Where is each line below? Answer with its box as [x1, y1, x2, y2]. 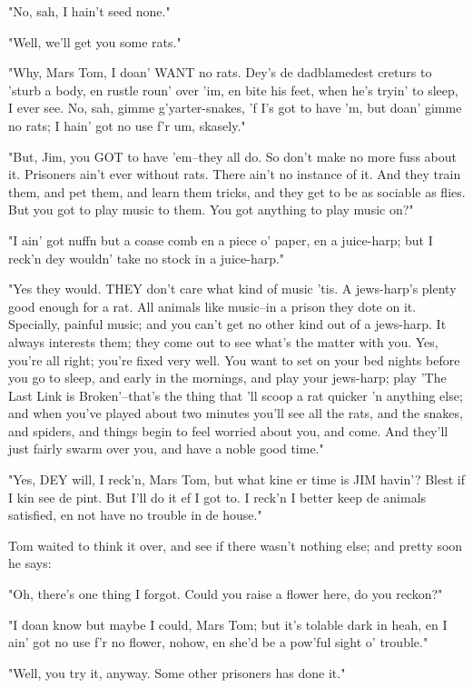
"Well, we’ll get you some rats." [8, 32, 182, 51]
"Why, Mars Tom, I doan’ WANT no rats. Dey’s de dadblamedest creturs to [8, 63, 432, 82]
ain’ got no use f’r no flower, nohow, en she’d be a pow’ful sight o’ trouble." [8, 633, 429, 652]
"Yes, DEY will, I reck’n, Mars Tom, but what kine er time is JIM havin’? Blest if [8, 470, 466, 489]
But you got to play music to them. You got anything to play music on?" [8, 200, 414, 219]
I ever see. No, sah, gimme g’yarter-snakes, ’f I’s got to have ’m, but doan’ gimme [8, 98, 462, 117]
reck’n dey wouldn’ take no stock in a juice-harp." [8, 248, 285, 267]
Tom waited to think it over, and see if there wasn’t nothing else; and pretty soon [8, 535, 463, 554]
